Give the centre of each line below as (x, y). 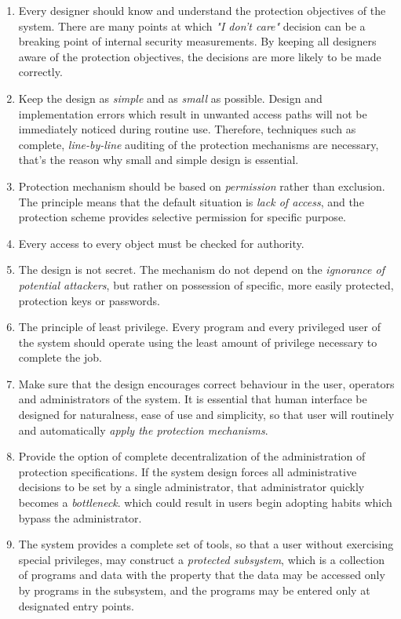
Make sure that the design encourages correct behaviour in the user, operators (206, 383)
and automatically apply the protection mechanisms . (143, 430)
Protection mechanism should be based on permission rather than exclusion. (202, 186)
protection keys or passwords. (89, 300)
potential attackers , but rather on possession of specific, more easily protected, (206, 284)
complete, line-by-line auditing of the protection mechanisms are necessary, (199, 144)
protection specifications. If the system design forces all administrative (188, 471)
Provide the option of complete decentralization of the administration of (192, 456)
